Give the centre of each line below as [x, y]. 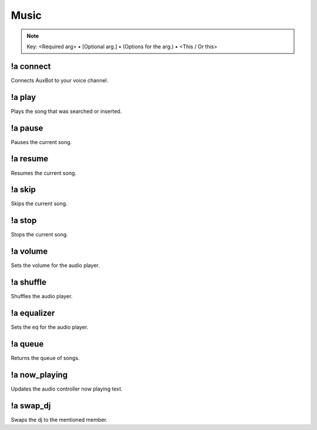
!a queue [27, 344]
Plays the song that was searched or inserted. [66, 111]
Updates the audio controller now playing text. [67, 389]
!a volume [29, 251]
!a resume [30, 159]
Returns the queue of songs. [45, 358]
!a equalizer [33, 313]
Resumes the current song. [43, 173]
